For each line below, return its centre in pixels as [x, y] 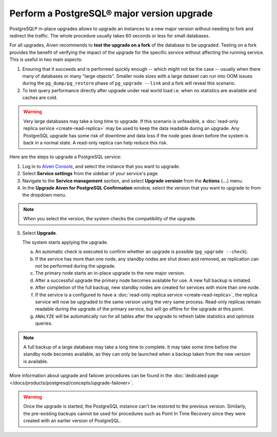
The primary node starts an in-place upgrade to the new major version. [110, 273]
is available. [36, 361]
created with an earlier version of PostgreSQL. [72, 421]
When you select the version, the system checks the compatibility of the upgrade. [110, 219]
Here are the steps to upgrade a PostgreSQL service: [65, 157]
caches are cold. [40, 98]
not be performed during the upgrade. [75, 266]
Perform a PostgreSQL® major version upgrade [111, 13]
